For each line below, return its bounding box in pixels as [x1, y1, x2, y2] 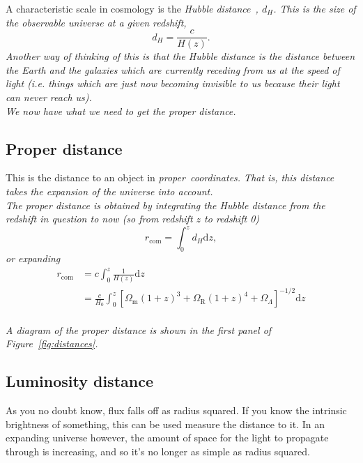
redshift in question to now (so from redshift [6, 211, 193, 226]
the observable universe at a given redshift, [6, 15, 187, 29]
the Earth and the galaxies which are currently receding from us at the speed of [6, 62, 340, 77]
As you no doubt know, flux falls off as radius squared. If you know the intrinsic [6, 403, 347, 418]
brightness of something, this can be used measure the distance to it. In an [6, 416, 325, 431]
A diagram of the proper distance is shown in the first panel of [6, 322, 272, 337]
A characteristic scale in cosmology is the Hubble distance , [6, 1, 258, 15]
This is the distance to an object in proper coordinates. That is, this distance [6, 170, 334, 185]
